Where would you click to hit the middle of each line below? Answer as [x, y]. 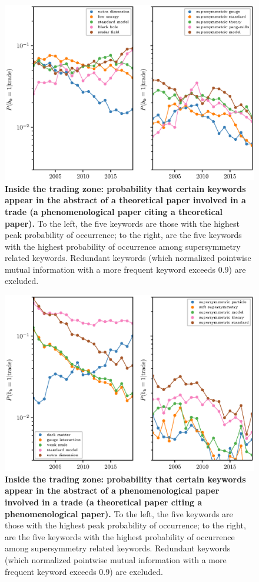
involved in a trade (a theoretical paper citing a [104, 502]
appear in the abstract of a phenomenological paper [112, 490]
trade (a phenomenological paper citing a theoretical [114, 211]
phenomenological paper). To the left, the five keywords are [119, 513]
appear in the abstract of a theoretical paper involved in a [125, 200]
